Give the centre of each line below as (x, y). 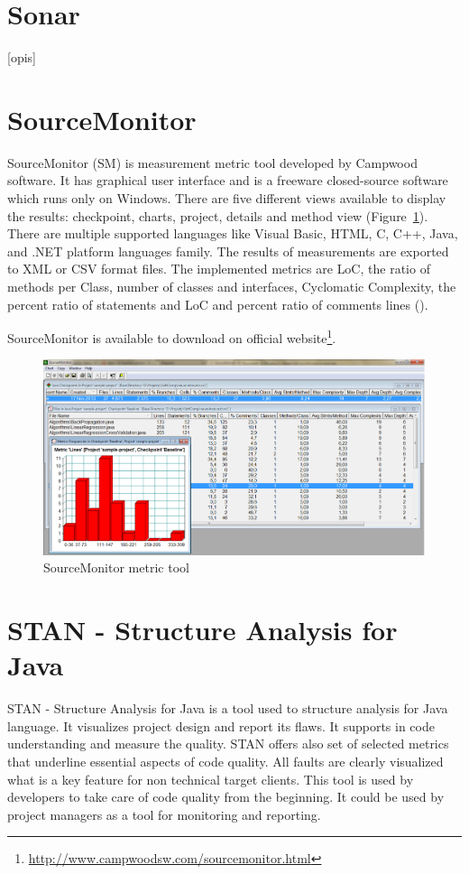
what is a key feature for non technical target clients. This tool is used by (211, 779)
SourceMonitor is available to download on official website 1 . (172, 336)
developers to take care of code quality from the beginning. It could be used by (226, 797)
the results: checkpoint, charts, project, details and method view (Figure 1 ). (218, 215)
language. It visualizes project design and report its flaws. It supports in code (221, 725)
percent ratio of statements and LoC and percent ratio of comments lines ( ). (218, 304)
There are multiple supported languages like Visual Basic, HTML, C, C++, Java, (233, 233)
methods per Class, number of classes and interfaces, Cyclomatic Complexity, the (232, 286)
